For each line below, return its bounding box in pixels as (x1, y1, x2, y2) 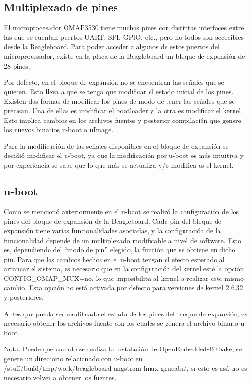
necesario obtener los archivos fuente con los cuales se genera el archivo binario (4, 318, 238, 328)
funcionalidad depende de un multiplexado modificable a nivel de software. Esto (4, 235, 241, 245)
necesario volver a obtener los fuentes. (4, 372, 117, 383)
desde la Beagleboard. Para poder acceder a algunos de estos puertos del (4, 41, 219, 52)
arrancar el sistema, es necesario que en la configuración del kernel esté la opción (4, 263, 244, 274)
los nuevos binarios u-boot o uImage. (4, 124, 114, 135)
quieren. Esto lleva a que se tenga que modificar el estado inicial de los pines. (4, 86, 234, 96)
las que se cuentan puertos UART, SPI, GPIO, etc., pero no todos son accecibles (4, 32, 244, 42)
